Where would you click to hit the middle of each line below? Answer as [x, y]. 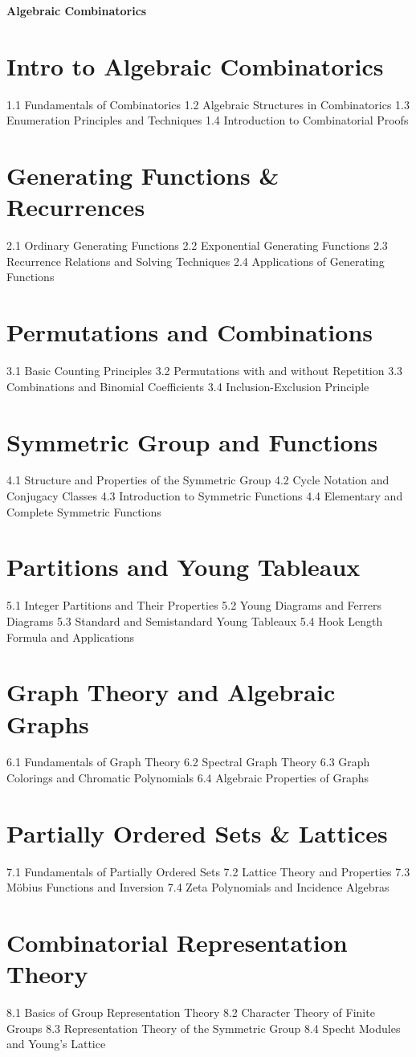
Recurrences [76, 207]
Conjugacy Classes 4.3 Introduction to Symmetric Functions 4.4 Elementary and [205, 496]
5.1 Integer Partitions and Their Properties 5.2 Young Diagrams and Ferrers [194, 605]
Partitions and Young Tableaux [184, 567]
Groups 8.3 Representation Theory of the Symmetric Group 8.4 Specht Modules [204, 1028]
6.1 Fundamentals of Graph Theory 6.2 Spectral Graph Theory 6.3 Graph [188, 762]
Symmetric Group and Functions [192, 441]
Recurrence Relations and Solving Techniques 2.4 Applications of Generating [196, 261]
